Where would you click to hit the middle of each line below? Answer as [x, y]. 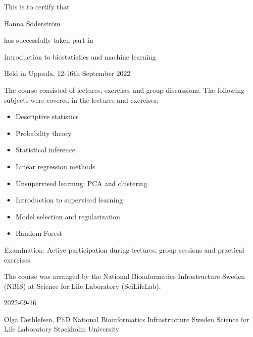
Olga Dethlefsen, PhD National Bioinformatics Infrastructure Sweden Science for [127, 319]
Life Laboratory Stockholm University [62, 329]
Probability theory [44, 133]
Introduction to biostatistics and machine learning [80, 56]
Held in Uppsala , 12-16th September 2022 [67, 73]
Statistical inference [46, 150]
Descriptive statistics [47, 116]
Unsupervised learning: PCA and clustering [81, 183]
